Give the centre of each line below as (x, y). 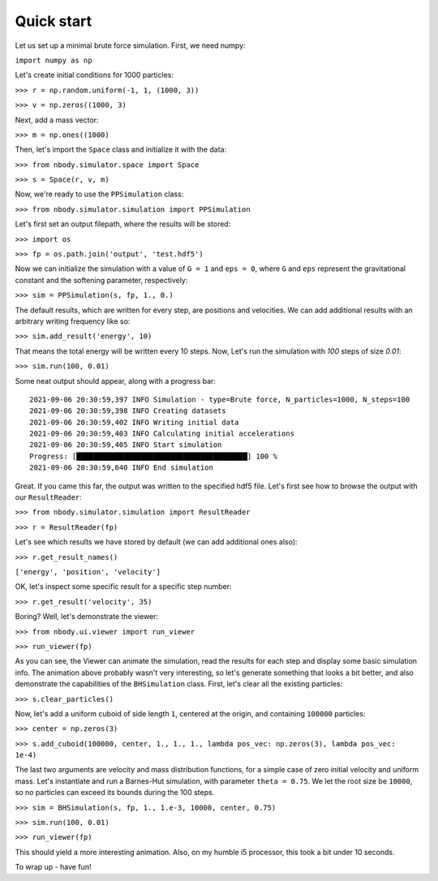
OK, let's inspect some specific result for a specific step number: (123, 587)
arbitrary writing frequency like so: (73, 321)
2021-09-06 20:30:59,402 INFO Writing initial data (134, 422)
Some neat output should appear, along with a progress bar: (116, 380)
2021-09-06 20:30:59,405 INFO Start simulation (126, 445)
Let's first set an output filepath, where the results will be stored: (123, 224)
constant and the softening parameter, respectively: (101, 280)
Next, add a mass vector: (57, 120)
